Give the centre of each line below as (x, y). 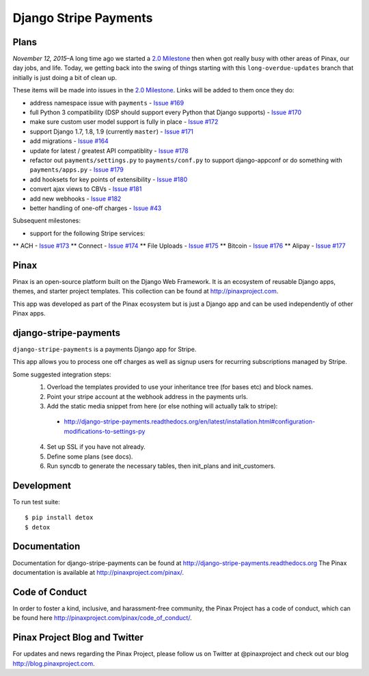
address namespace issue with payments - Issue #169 (107, 103)
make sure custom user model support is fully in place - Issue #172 (124, 122)
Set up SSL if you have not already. (96, 447)
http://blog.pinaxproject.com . (54, 663)
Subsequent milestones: (47, 221)
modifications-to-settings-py (105, 431)
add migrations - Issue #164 (69, 141)
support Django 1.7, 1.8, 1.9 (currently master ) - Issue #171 (112, 131)
